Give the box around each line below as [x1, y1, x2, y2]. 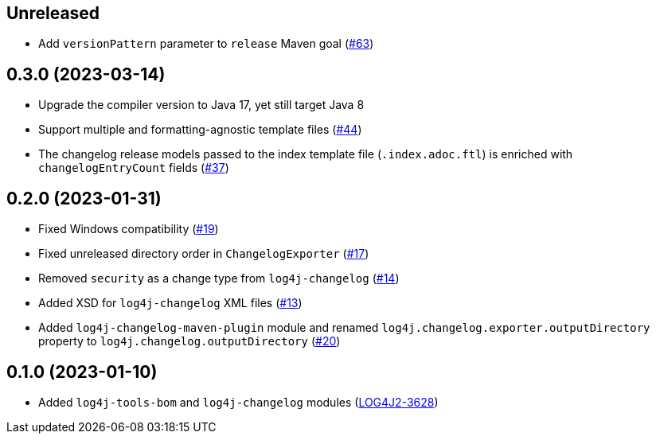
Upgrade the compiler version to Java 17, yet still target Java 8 [38, 98, 365, 112]
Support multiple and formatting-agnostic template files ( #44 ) [38, 123, 362, 137]
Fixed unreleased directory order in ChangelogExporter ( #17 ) [38, 247, 369, 261]
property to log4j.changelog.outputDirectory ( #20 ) [38, 334, 341, 348]
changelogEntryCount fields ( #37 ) [38, 161, 229, 175]
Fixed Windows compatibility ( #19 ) [38, 222, 219, 236]
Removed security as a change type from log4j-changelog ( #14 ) [38, 271, 400, 286]
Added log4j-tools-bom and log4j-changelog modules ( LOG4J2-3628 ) [38, 395, 439, 409]
